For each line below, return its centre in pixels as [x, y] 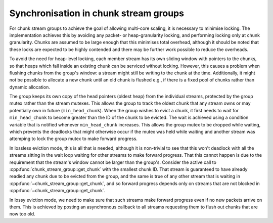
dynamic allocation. [30, 87]
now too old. [22, 214]
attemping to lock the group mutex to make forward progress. [73, 139]
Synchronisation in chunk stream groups [97, 13]
